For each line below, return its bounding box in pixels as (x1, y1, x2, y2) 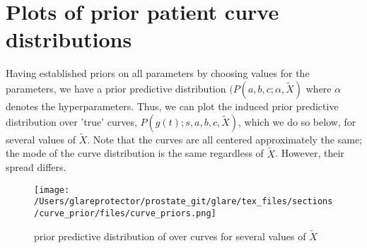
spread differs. (6, 160, 66, 175)
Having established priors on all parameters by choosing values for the (6, 66, 310, 81)
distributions (6, 25, 132, 54)
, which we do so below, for (238, 114, 356, 129)
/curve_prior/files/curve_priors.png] (34, 208, 216, 219)
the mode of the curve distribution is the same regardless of (6, 146, 264, 160)
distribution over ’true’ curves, (6, 114, 137, 129)
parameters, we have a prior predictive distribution (6, 81, 226, 95)
